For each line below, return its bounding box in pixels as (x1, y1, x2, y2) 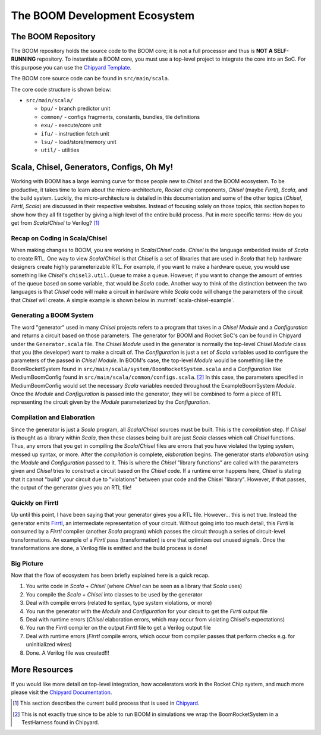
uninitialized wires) (26, 641, 72, 648)
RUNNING (11, 55, 36, 62)
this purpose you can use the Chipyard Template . (11, 64, 132, 71)
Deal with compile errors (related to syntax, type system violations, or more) (26, 599, 212, 607)
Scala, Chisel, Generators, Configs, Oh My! (11, 162, 174, 172)
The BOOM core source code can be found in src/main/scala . (11, 75, 169, 82)
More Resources (11, 665, 74, 675)
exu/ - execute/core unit (40, 122, 102, 129)
